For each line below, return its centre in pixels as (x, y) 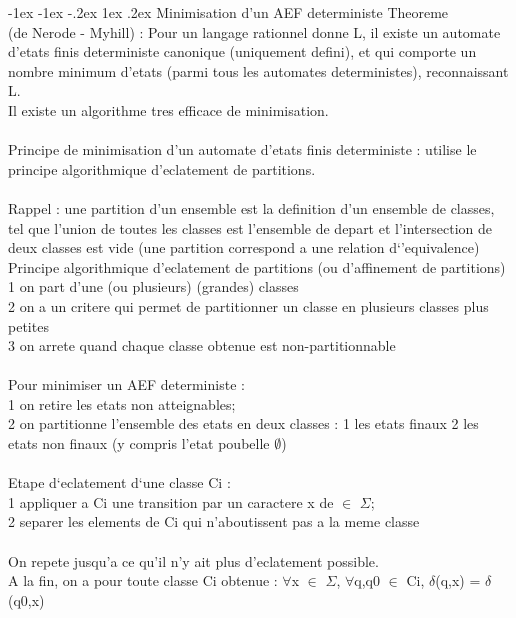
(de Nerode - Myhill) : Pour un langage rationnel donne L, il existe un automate (254, 31)
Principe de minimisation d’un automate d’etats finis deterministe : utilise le (242, 149)
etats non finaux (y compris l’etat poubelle (139, 443)
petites (28, 325)
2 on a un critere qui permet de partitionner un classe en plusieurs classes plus (248, 305)
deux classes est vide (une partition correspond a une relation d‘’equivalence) (244, 247)
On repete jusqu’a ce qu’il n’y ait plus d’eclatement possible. (193, 560)
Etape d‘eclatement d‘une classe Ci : (119, 482)
